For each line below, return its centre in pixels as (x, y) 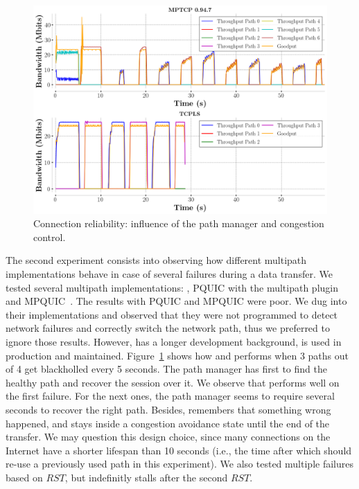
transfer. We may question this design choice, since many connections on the (168, 437)
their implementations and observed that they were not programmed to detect (172, 314)
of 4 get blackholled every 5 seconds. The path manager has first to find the (166, 369)
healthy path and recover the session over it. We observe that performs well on (173, 382)
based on (24, 477)
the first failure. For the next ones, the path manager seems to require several (170, 396)
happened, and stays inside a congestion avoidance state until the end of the (168, 423)
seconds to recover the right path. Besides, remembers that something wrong (168, 409)
